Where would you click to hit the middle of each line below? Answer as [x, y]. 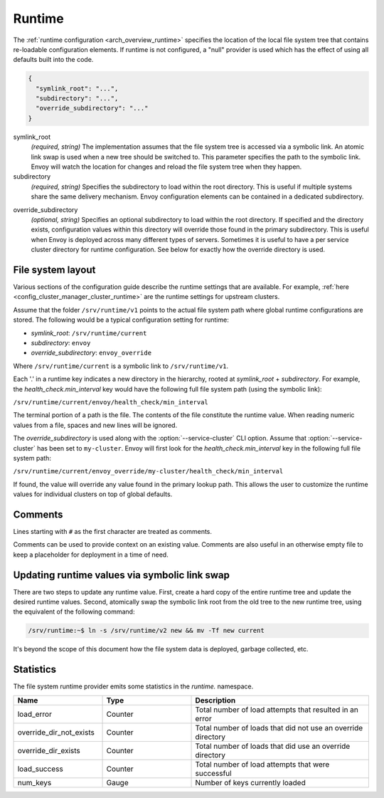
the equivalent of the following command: [74, 611]
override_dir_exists [49, 750]
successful [213, 773]
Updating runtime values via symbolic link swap [122, 575]
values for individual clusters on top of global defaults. [93, 494]
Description [215, 700]
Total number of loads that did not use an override [279, 728]
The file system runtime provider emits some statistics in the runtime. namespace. [133, 686]
